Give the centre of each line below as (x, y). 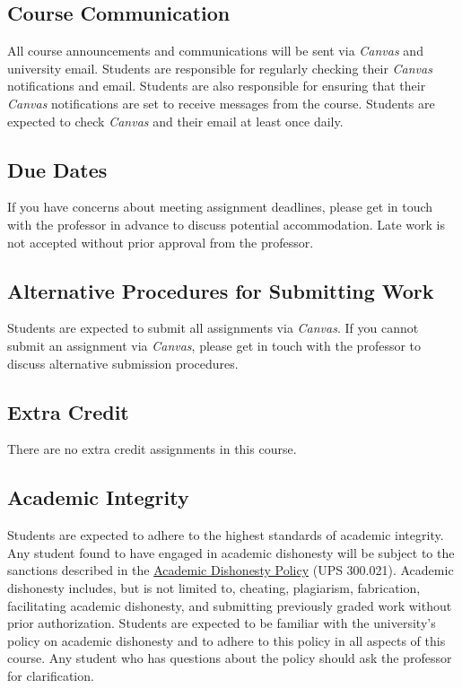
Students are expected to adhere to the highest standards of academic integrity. (226, 535)
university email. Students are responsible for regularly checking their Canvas (220, 68)
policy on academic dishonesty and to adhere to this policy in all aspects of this (227, 640)
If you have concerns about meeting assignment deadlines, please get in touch (220, 207)
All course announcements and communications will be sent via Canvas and (215, 51)
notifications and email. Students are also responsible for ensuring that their (217, 86)
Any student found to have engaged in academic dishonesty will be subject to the (231, 552)
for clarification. (51, 675)
